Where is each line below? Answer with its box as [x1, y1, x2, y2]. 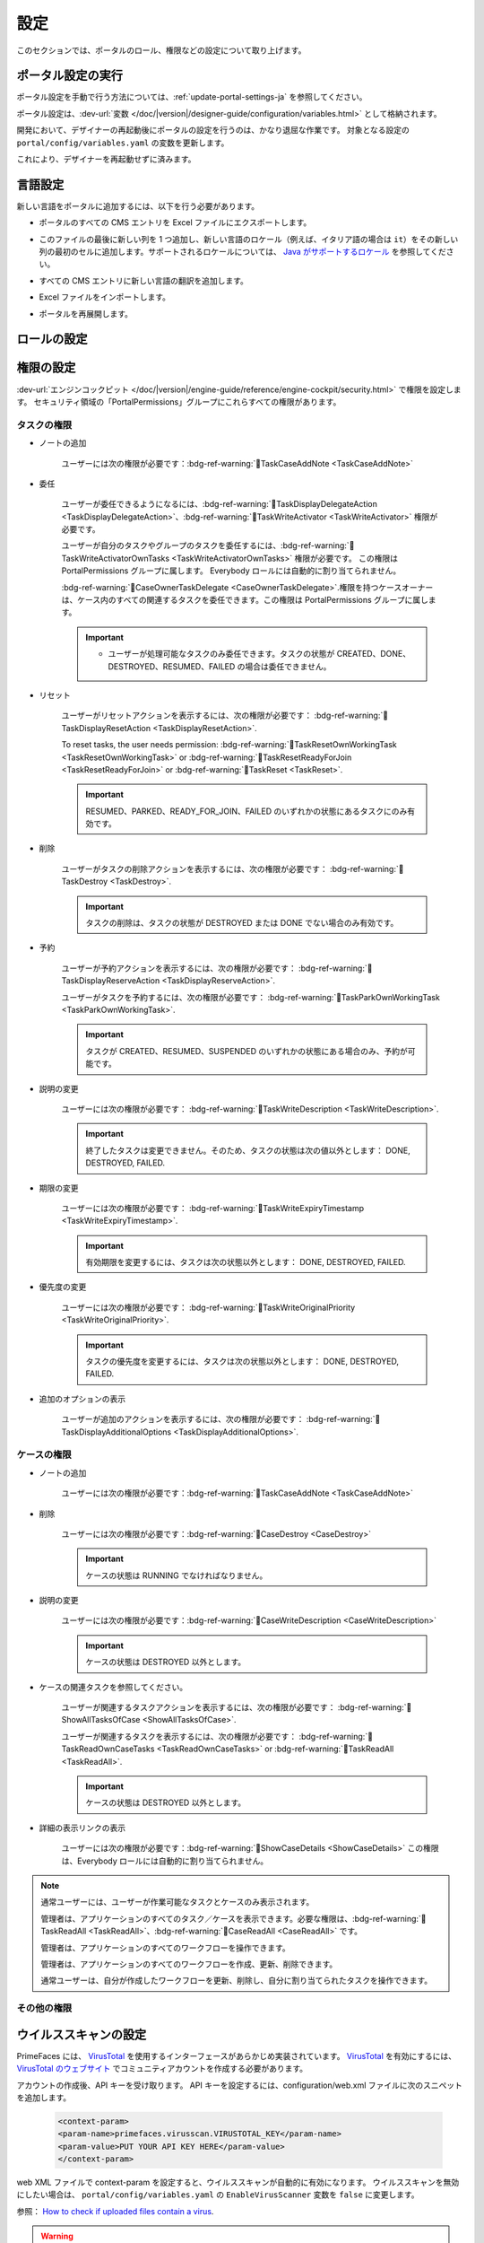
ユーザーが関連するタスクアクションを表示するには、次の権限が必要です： [61, 1702, 336, 1713]
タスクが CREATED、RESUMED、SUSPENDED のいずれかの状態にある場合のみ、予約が [85, 1045, 408, 1056]
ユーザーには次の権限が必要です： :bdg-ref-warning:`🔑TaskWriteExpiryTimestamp [61, 1202, 365, 1213]
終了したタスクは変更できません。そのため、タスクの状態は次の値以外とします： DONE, [85, 1145, 411, 1156]
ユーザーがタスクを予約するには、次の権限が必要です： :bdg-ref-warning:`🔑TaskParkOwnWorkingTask [61, 991, 441, 1002]
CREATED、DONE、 [336, 649, 411, 659]
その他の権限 [16, 2002, 73, 2014]
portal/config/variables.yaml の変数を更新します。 [16, 137, 229, 148]
